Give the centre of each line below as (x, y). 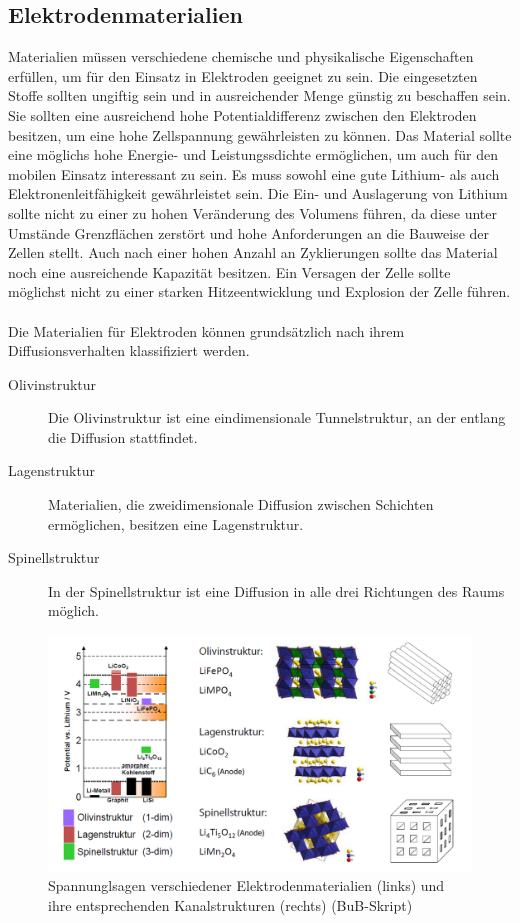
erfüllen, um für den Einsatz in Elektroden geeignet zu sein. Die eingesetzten (243, 75)
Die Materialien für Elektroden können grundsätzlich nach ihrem (206, 330)
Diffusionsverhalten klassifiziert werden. (129, 350)
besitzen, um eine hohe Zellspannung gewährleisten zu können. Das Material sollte (260, 134)
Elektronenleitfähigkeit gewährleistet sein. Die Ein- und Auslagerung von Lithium (258, 193)
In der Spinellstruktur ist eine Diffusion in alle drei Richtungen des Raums (276, 590)
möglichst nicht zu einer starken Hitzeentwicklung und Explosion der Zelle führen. (259, 291)
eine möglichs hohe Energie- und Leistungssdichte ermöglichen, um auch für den (253, 154)
